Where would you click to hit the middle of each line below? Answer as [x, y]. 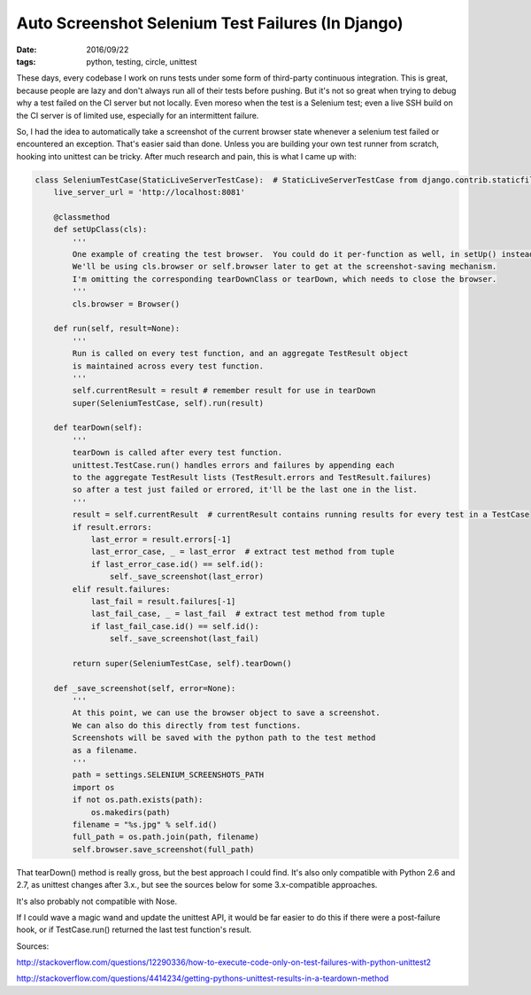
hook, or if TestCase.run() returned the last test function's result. [134, 929]
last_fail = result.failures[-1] [163, 601]
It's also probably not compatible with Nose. [97, 901]
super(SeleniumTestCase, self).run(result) [168, 403]
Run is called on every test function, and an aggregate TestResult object [240, 354]
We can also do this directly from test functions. [187, 725]
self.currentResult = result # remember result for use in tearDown [224, 391]
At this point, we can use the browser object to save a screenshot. [226, 713]
